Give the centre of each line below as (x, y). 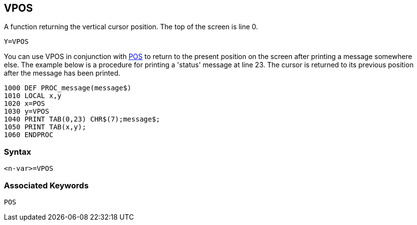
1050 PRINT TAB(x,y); (45, 127)
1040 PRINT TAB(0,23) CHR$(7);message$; (82, 119)
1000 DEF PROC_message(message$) (68, 88)
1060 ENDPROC (29, 135)
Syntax (18, 152)
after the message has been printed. (62, 73)
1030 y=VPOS (27, 112)
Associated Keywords (46, 185)
